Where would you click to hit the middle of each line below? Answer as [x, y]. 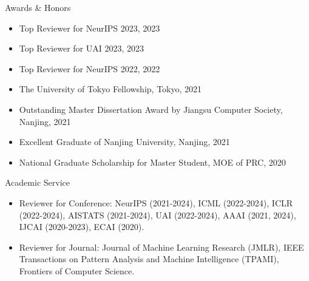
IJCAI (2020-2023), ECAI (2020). [82, 227]
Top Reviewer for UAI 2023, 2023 [81, 48]
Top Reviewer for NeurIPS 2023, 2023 [90, 28]
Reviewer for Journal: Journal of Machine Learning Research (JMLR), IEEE [161, 247]
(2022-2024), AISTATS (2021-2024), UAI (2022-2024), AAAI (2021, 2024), [158, 215]
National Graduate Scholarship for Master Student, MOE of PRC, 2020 [152, 162]
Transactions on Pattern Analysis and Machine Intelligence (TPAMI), [149, 259]
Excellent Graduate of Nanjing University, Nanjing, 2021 [124, 142]
